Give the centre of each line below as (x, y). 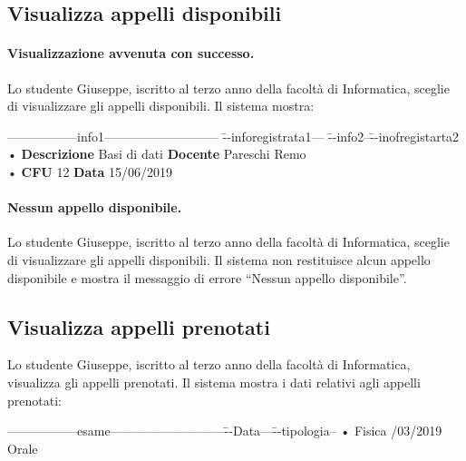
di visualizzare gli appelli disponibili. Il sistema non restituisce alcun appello (219, 259)
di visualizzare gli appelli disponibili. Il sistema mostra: (161, 106)
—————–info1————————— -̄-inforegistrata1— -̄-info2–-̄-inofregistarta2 (233, 136)
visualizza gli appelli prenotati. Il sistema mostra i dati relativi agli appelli (214, 382)
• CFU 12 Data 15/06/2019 (90, 171)
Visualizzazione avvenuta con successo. (131, 53)
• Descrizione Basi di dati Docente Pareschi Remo (157, 154)
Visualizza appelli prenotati (139, 326)
